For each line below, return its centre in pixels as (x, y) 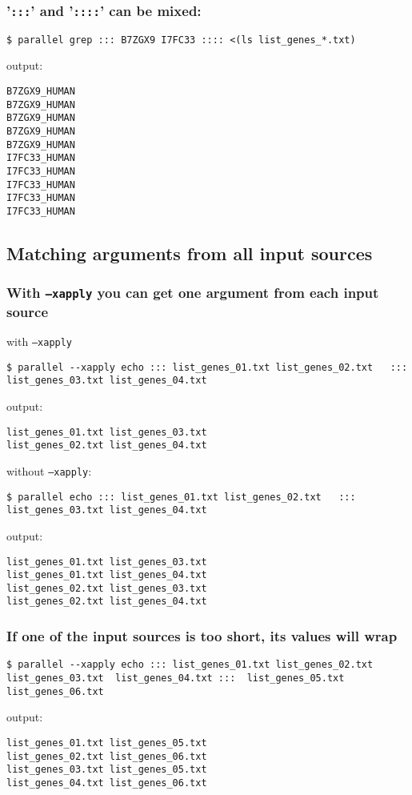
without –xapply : (49, 470)
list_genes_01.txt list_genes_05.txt (107, 743)
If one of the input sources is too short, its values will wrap (202, 636)
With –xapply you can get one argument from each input (193, 293)
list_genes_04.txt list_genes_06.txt (107, 783)
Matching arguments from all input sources (190, 253)
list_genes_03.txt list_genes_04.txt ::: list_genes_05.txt (176, 679)
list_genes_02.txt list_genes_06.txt (107, 756)
